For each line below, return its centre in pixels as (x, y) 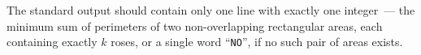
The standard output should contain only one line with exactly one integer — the (211, 10)
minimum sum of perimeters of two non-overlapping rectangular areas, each (195, 25)
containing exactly (52, 42)
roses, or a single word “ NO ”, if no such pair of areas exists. (257, 42)
